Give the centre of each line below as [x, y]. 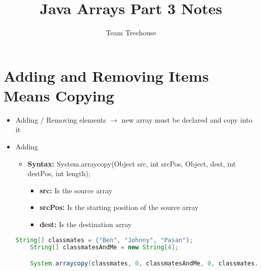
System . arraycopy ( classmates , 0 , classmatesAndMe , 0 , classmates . [144, 263]
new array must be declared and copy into [187, 119]
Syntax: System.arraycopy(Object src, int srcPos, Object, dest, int [132, 163]
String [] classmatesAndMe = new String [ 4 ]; [104, 248]
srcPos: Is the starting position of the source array [119, 207]
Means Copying [59, 95]
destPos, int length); [59, 173]
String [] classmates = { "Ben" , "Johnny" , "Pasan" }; [104, 240]
